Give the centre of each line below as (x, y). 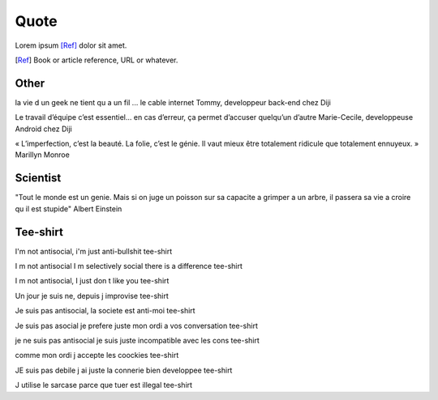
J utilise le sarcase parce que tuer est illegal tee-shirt (104, 385)
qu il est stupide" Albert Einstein (69, 209)
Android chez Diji (44, 129)
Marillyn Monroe (43, 155)
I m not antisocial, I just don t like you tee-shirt (92, 281)
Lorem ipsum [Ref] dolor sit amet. (71, 45)
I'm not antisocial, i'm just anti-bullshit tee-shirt (94, 251)
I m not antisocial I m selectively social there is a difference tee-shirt (129, 266)
